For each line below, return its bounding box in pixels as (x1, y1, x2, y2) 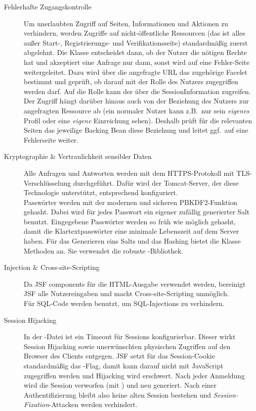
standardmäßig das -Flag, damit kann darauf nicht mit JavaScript (24, 360, 223, 370)
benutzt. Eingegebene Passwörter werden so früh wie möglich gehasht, (24, 216, 236, 226)
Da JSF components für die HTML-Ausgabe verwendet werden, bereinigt (24, 278, 246, 289)
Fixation (24, 399, 49, 410)
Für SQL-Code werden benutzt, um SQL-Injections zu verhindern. (24, 298, 225, 308)
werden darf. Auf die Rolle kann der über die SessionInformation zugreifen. (24, 86, 251, 96)
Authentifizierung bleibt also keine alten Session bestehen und (24, 389, 212, 400)
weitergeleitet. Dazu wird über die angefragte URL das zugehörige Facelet (24, 66, 248, 77)
